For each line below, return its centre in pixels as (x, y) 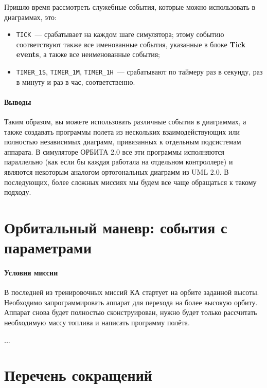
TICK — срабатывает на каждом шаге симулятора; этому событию (120, 34)
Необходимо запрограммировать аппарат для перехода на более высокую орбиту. (131, 302)
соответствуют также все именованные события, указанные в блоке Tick (131, 44)
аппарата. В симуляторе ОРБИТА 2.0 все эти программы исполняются (114, 151)
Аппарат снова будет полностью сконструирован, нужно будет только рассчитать (131, 312)
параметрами (48, 247)
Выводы (18, 101)
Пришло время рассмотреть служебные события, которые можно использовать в (130, 7)
